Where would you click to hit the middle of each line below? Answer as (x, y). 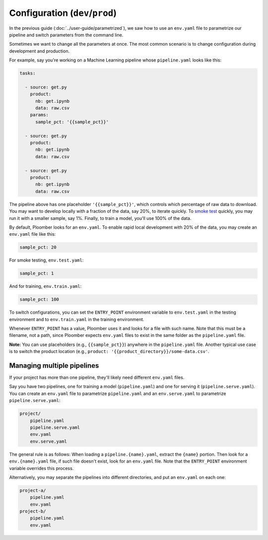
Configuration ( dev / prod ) (63, 13)
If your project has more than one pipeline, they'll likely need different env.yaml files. (97, 378)
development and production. (39, 51)
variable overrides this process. (41, 468)
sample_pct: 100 (39, 300)
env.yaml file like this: (33, 234)
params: (39, 115)
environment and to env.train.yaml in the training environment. (77, 319)
